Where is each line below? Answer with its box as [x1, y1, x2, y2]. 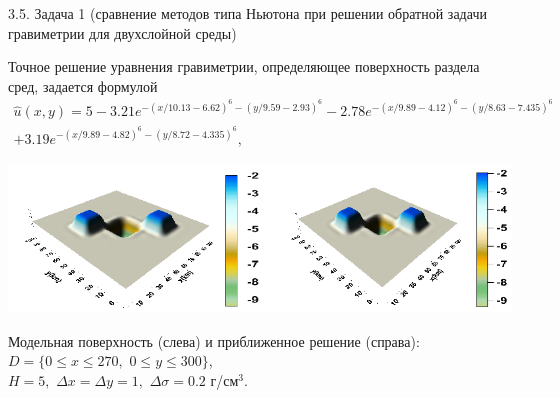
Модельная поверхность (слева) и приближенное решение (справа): [8, 330, 420, 351]
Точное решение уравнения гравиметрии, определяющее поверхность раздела [8, 56, 480, 77]
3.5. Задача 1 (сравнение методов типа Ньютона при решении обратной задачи [8, 3, 487, 23]
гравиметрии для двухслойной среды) [8, 22, 237, 43]
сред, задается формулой [8, 75, 158, 96]
